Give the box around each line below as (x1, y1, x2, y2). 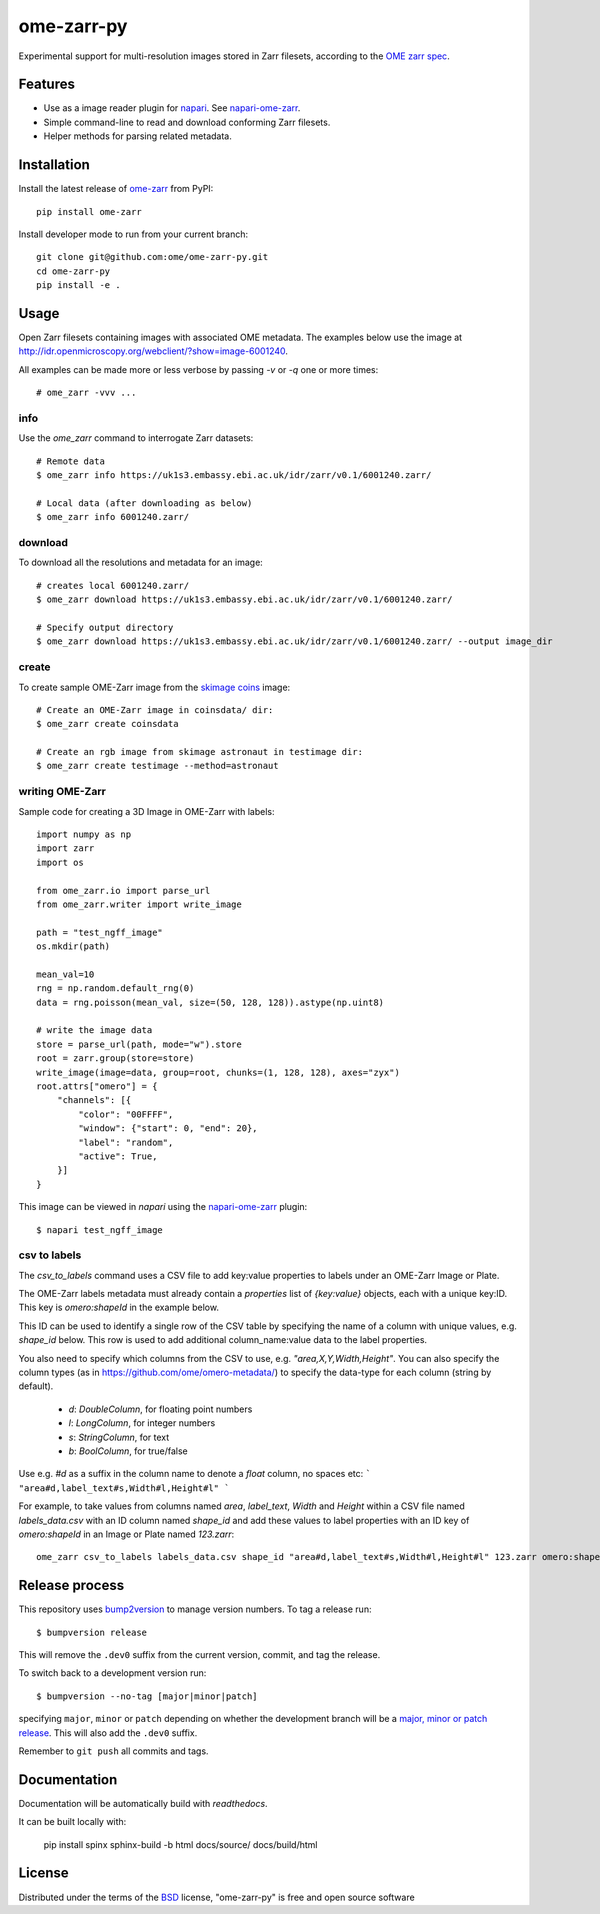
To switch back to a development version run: (18, 1667, 207, 1679)
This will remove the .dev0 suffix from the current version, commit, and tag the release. (18, 1649, 381, 1660)
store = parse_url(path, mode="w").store (36, 1038, 242, 1050)
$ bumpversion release (36, 1626, 148, 1638)
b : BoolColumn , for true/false (68, 1445, 189, 1457)
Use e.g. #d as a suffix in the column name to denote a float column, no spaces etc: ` (18, 1468, 372, 1480)
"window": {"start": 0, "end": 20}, (78, 1123, 259, 1134)
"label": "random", (78, 1136, 174, 1148)
